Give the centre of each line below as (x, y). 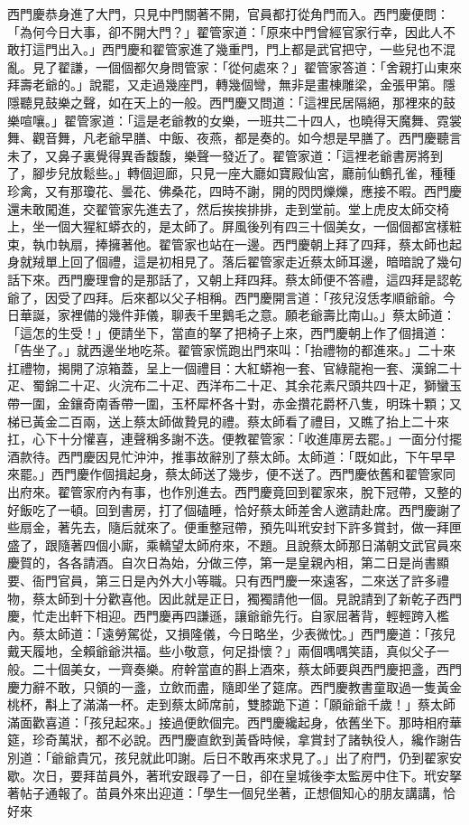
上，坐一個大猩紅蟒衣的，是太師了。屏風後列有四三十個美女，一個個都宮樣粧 (234, 226)
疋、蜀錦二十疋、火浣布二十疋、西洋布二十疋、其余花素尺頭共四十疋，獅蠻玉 (234, 385)
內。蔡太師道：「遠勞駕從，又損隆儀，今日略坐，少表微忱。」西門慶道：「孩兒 (231, 633)
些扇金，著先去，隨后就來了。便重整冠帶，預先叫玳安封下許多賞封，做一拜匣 (234, 527)
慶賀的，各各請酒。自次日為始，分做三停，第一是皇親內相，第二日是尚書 (222, 562)
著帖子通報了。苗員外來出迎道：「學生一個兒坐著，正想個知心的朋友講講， (225, 793)
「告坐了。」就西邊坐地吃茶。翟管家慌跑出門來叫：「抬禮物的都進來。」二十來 (231, 350)
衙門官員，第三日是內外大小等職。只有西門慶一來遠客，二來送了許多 (234, 580)
